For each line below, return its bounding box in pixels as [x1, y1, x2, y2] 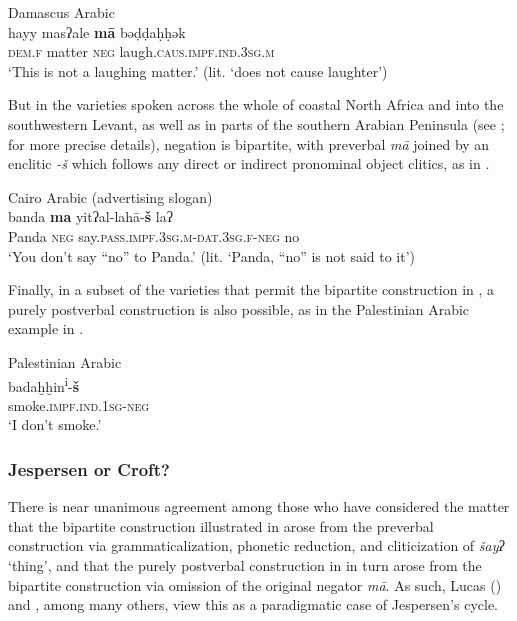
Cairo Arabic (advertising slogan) [8, 186, 213, 207]
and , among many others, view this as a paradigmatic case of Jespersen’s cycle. [8, 594, 499, 615]
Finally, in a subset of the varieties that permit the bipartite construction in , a [8, 279, 495, 300]
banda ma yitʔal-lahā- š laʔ [8, 206, 173, 227]
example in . [8, 318, 84, 339]
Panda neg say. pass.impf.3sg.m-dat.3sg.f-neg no [8, 225, 300, 246]
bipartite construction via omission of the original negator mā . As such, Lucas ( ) [8, 574, 502, 595]
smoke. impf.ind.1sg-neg [8, 394, 150, 415]
